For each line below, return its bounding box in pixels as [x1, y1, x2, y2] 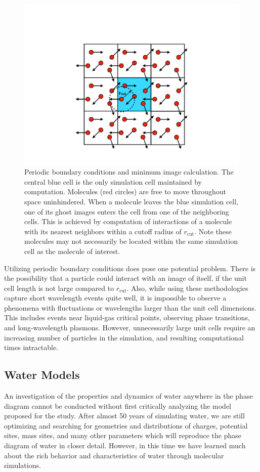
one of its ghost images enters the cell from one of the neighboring [24, 206, 229, 217]
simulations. [4, 460, 41, 470]
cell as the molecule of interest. [24, 245, 120, 256]
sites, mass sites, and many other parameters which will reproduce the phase [4, 430, 241, 441]
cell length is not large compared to [4, 282, 114, 293]
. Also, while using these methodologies [126, 282, 248, 293]
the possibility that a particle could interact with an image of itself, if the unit [4, 273, 247, 283]
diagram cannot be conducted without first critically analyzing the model [4, 400, 232, 411]
